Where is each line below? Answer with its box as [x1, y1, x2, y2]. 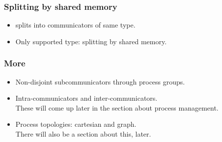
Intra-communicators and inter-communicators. [15, 93, 158, 103]
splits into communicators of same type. [15, 20, 136, 30]
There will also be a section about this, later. [15, 129, 151, 139]
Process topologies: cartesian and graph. [15, 119, 137, 129]
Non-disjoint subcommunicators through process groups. [15, 76, 185, 86]
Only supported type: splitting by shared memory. [15, 36, 167, 46]
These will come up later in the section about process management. [15, 102, 219, 113]
